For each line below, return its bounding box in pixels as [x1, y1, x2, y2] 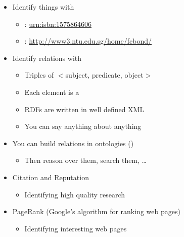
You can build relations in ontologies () [12, 138, 134, 148]
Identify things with [12, 2, 74, 12]
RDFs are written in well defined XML [24, 104, 145, 114]
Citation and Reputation [12, 172, 89, 182]
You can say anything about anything [24, 121, 142, 131]
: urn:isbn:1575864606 [24, 18, 91, 29]
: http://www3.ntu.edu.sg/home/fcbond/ [24, 36, 152, 46]
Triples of [24, 70, 54, 80]
